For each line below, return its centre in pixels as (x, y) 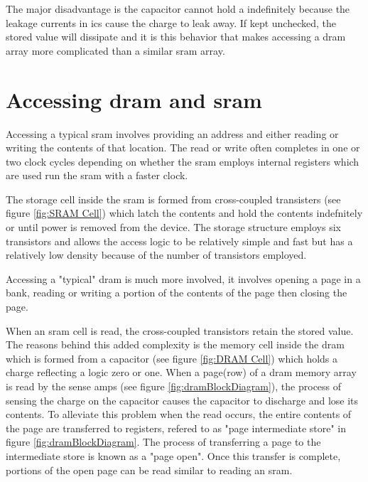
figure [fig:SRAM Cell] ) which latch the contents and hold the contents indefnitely (184, 213)
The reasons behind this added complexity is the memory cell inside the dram (175, 344)
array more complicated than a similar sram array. (115, 50)
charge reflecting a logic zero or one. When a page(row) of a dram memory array (181, 372)
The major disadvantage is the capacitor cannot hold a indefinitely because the (178, 9)
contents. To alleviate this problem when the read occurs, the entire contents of (179, 414)
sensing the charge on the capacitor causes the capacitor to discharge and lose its (182, 400)
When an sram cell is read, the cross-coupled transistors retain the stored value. (180, 330)
